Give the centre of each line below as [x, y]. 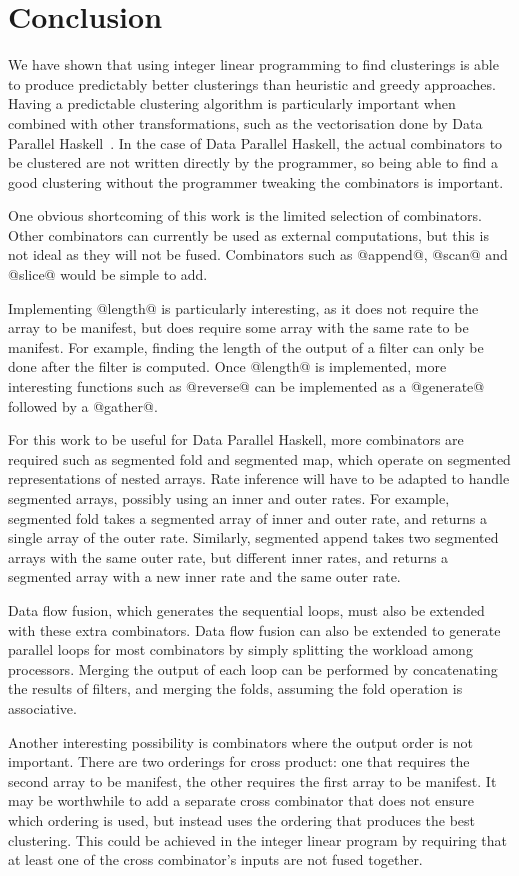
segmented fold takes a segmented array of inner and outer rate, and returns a [247, 517]
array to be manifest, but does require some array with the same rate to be [238, 327]
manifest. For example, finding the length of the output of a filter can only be [246, 346]
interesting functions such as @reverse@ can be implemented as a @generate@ [246, 386]
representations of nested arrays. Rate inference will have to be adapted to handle [259, 478]
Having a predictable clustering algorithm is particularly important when [232, 103]
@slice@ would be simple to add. [108, 274]
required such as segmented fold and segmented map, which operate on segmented [259, 458]
